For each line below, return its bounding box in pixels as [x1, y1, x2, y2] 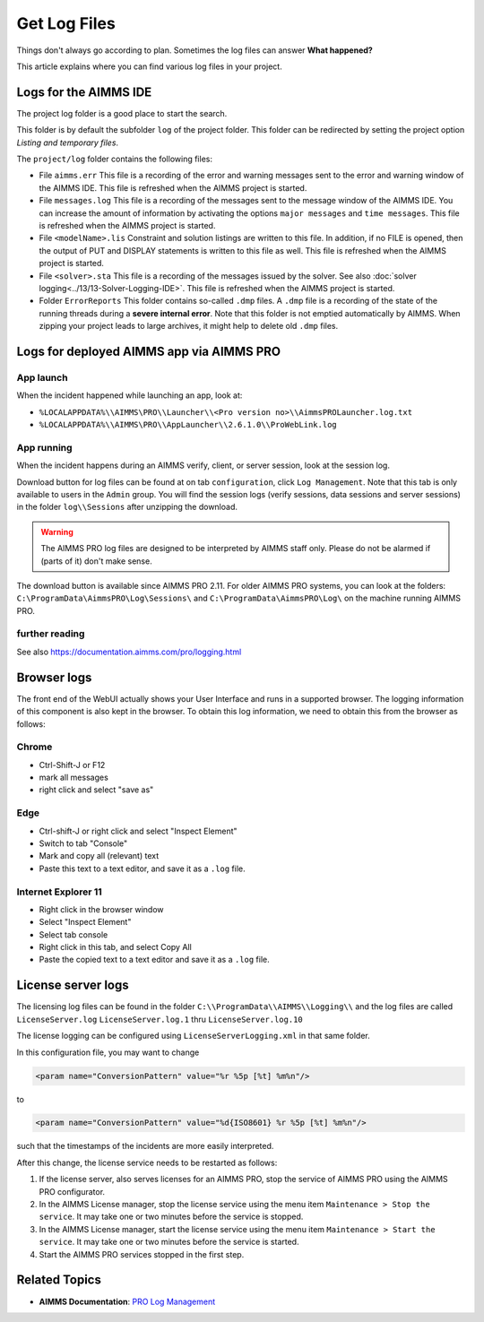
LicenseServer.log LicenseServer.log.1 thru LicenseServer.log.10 [16, 1014, 304, 1024]
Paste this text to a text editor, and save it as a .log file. [39, 863, 246, 874]
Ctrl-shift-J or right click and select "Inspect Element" [39, 825, 238, 836]
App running [16, 441, 73, 454]
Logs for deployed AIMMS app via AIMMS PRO [16, 343, 281, 359]
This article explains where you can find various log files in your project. [16, 61, 282, 72]
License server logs [16, 978, 129, 993]
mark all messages [39, 772, 109, 783]
